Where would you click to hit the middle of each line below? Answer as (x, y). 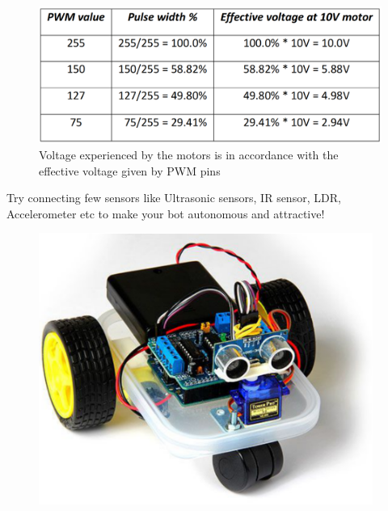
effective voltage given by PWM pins (130, 170)
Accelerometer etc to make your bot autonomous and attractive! (166, 213)
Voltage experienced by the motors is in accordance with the (189, 154)
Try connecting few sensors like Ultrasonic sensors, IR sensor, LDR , (174, 198)
